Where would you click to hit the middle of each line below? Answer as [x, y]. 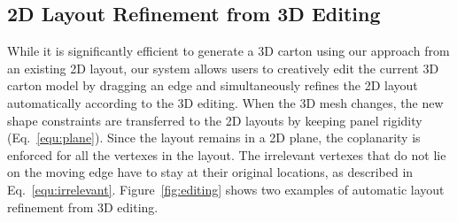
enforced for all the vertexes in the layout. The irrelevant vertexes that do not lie [227, 154]
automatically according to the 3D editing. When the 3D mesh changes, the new [225, 102]
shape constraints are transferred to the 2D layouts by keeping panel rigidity [215, 120]
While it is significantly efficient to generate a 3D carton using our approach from [228, 51]
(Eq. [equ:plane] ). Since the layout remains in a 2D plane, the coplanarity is [214, 138]
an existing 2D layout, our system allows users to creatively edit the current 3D [223, 68]
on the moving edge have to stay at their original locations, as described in [210, 172]
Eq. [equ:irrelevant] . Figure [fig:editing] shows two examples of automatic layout [226, 189]
